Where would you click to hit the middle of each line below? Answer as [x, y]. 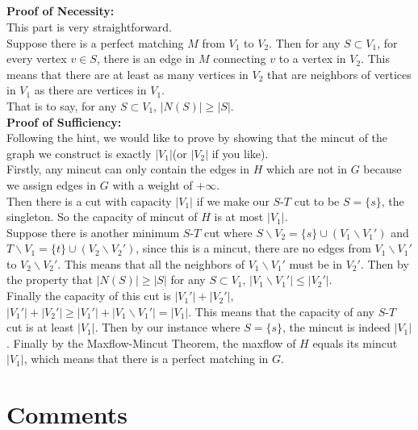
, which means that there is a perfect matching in [146, 359]
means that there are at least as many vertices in [127, 74]
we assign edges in [52, 184]
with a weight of [153, 184]
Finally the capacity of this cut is [89, 296]
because [382, 169]
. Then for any [305, 42]
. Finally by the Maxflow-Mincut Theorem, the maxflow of [151, 342]
